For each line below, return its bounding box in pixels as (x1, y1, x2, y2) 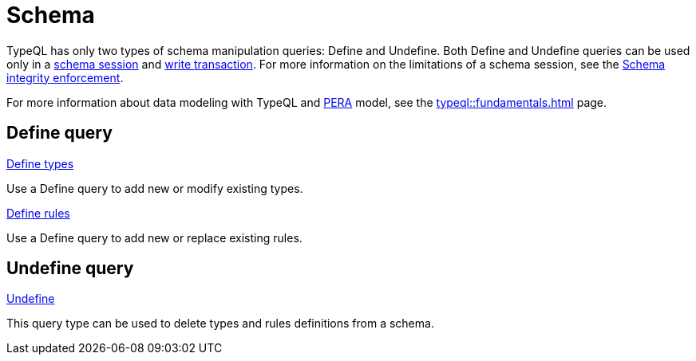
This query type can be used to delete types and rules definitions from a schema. (6, 316, 434, 331)
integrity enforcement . (6, 70, 124, 84)
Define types (6, 156, 74, 171)
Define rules (6, 206, 70, 220)
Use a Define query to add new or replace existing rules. (6, 230, 303, 245)
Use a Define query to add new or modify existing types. (6, 181, 303, 195)
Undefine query (6, 258, 134, 279)
